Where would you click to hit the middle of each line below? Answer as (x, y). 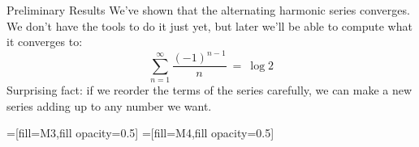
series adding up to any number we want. (109, 105)
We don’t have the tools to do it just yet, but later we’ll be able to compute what (209, 25)
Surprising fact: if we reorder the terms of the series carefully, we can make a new (209, 90)
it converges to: (45, 42)
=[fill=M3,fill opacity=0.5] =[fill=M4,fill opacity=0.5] (140, 133)
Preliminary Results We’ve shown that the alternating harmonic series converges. (208, 10)
